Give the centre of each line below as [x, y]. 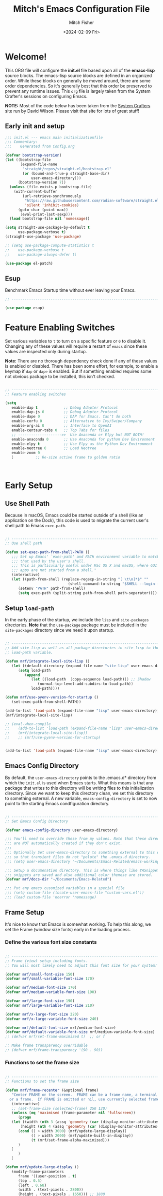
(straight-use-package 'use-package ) [43, 237]
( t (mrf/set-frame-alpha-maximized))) [70, 1140]
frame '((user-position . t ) [47, 1176]
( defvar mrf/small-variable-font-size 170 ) [50, 979]
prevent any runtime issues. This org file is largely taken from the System [78, 91]
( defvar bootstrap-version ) [33, 155]
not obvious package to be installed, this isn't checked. [60, 376]
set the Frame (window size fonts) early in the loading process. [68, 929]
